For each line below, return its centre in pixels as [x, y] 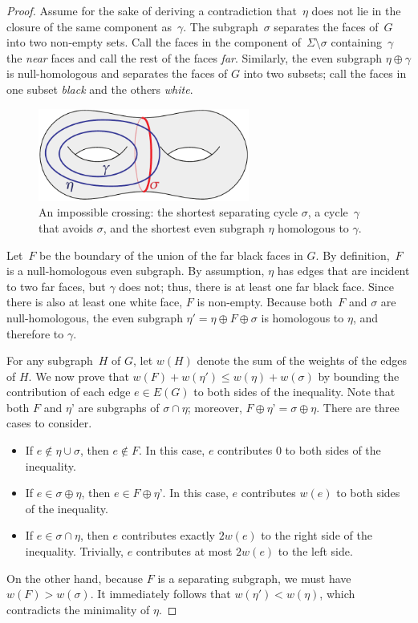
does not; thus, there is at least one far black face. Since [256, 286]
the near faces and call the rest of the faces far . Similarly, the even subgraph [194, 57]
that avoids [66, 227]
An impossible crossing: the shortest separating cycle [168, 212]
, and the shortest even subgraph [184, 227]
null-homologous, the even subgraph [95, 317]
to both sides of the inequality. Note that [294, 392]
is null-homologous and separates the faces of [117, 73]
